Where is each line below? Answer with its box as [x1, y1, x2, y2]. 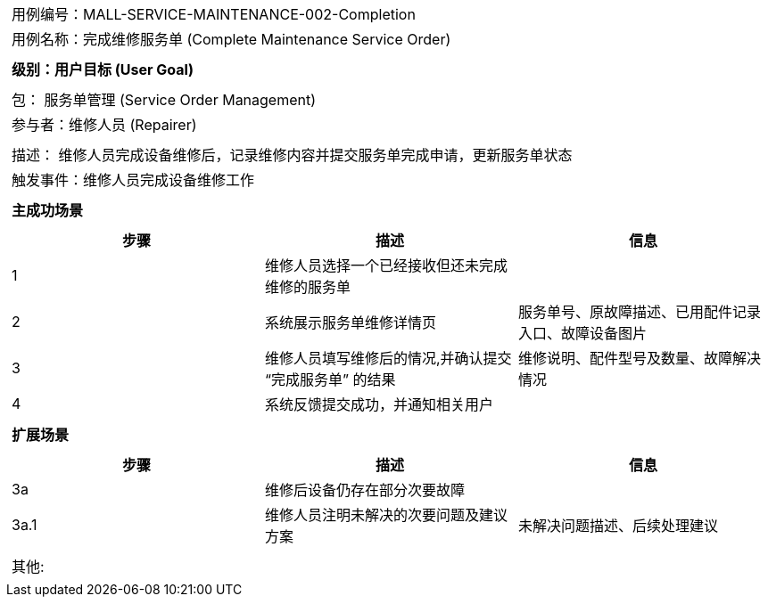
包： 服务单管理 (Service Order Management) [12, 91, 317, 109]
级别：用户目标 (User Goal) [12, 61, 194, 78]
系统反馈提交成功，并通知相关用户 [264, 396, 493, 413]
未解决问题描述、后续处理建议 [517, 517, 718, 535]
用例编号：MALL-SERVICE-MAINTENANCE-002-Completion [12, 5, 416, 23]
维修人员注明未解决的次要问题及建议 [264, 506, 508, 524]
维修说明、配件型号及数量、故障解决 [517, 349, 761, 367]
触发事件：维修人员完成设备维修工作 [12, 171, 255, 189]
